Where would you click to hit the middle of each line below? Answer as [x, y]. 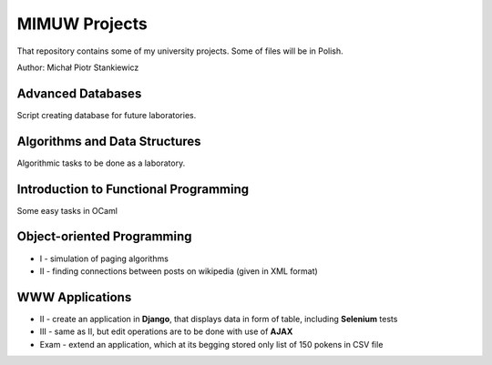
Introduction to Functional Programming [133, 189]
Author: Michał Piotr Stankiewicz [78, 67]
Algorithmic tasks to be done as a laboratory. [101, 163]
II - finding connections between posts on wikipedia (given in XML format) [179, 271]
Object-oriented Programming [104, 237]
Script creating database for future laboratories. [107, 115]
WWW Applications [74, 297]
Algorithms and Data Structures [109, 141]
